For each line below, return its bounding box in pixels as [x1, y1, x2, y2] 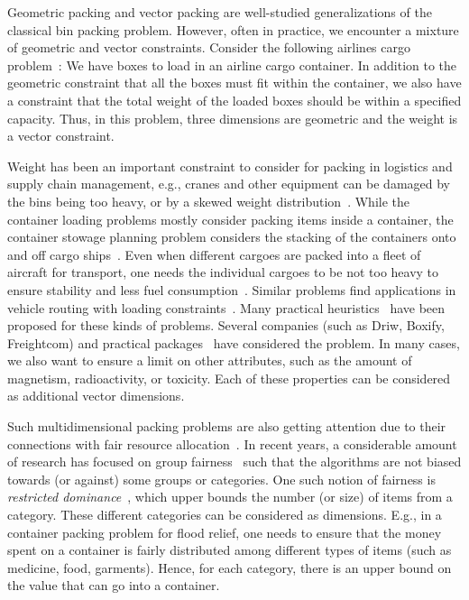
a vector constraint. [7, 126, 115, 145]
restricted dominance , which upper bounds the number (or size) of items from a [7, 487, 453, 506]
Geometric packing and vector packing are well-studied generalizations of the [7, 3, 432, 21]
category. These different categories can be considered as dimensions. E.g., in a [7, 505, 442, 524]
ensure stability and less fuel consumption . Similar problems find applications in [7, 280, 456, 299]
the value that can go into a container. [7, 576, 220, 595]
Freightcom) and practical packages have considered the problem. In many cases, [7, 333, 460, 352]
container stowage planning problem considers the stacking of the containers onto [7, 227, 456, 246]
